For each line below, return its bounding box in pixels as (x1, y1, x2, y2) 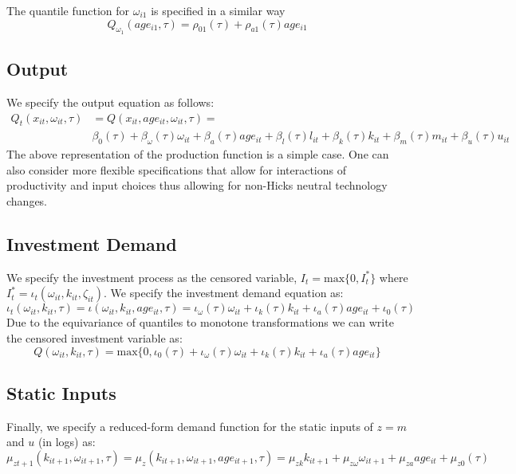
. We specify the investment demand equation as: (104, 284, 344, 301)
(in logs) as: (37, 433, 96, 450)
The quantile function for (6, 2, 130, 18)
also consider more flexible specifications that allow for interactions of (6, 161, 346, 178)
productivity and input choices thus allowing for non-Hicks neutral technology (6, 177, 388, 194)
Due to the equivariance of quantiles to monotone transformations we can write (6, 314, 394, 331)
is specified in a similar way (151, 2, 286, 18)
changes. (6, 193, 48, 210)
